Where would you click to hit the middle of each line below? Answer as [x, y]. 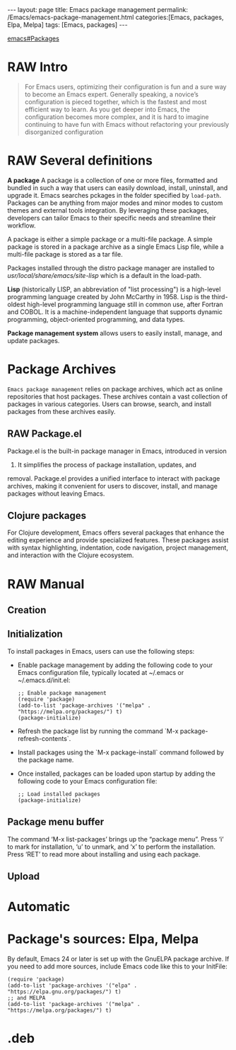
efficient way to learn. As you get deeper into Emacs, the [107, 109]
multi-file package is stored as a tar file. [65, 254]
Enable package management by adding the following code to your [115, 665]
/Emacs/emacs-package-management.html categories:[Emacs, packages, [116, 17]
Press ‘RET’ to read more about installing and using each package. [104, 854]
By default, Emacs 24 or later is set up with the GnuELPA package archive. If [118, 959]
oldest [17, 304]
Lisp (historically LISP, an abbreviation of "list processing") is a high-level [114, 289]
